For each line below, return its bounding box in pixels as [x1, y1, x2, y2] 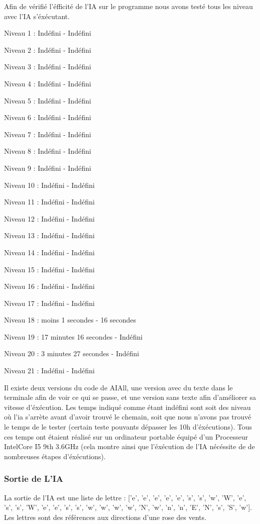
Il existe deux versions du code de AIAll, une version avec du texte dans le [4, 382, 233, 392]
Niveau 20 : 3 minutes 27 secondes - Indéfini [4, 348, 139, 359]
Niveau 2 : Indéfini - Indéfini [4, 44, 91, 55]
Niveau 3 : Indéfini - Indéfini [4, 61, 91, 72]
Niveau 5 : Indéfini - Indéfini [4, 95, 91, 106]
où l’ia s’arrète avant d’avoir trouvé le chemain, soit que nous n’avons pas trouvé [4, 411, 251, 422]
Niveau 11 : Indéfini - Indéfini [4, 196, 95, 207]
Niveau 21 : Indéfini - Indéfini [4, 365, 95, 376]
